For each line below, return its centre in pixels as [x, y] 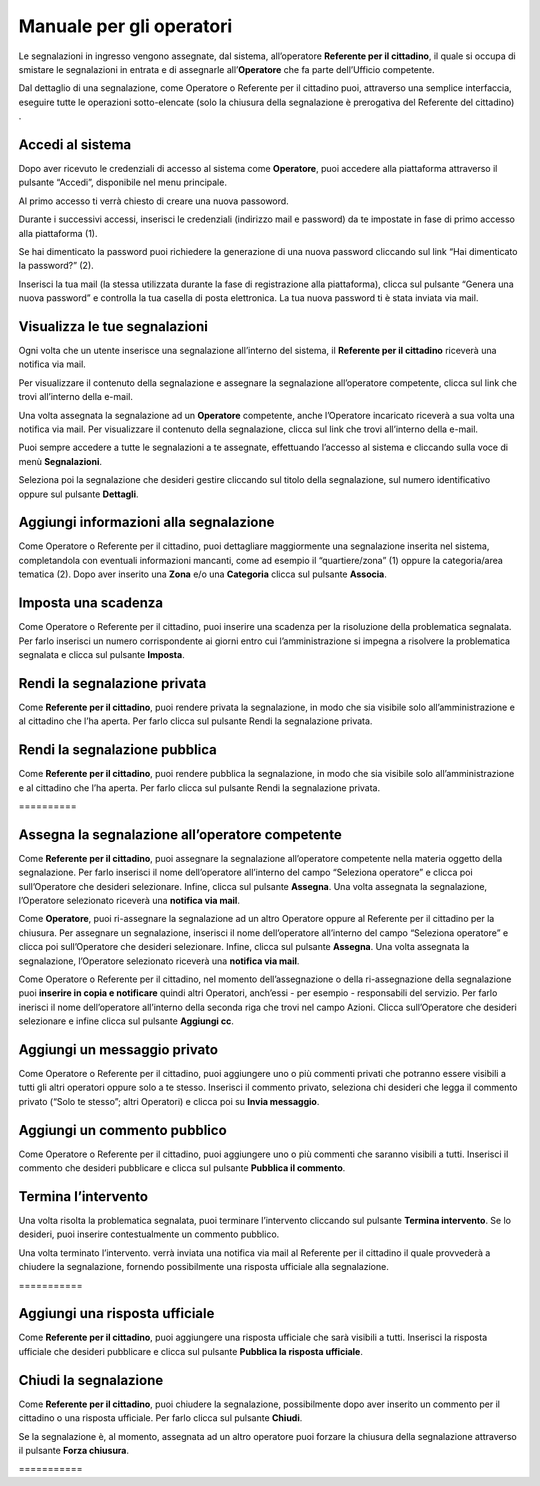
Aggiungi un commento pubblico [122, 1130]
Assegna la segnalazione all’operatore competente [180, 834]
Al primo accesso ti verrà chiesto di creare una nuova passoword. [153, 201]
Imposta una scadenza [91, 603]
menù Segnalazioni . [60, 461]
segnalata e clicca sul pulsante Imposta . [101, 654]
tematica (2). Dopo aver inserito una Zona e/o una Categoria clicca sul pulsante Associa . [202, 574]
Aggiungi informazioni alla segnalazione [146, 522]
